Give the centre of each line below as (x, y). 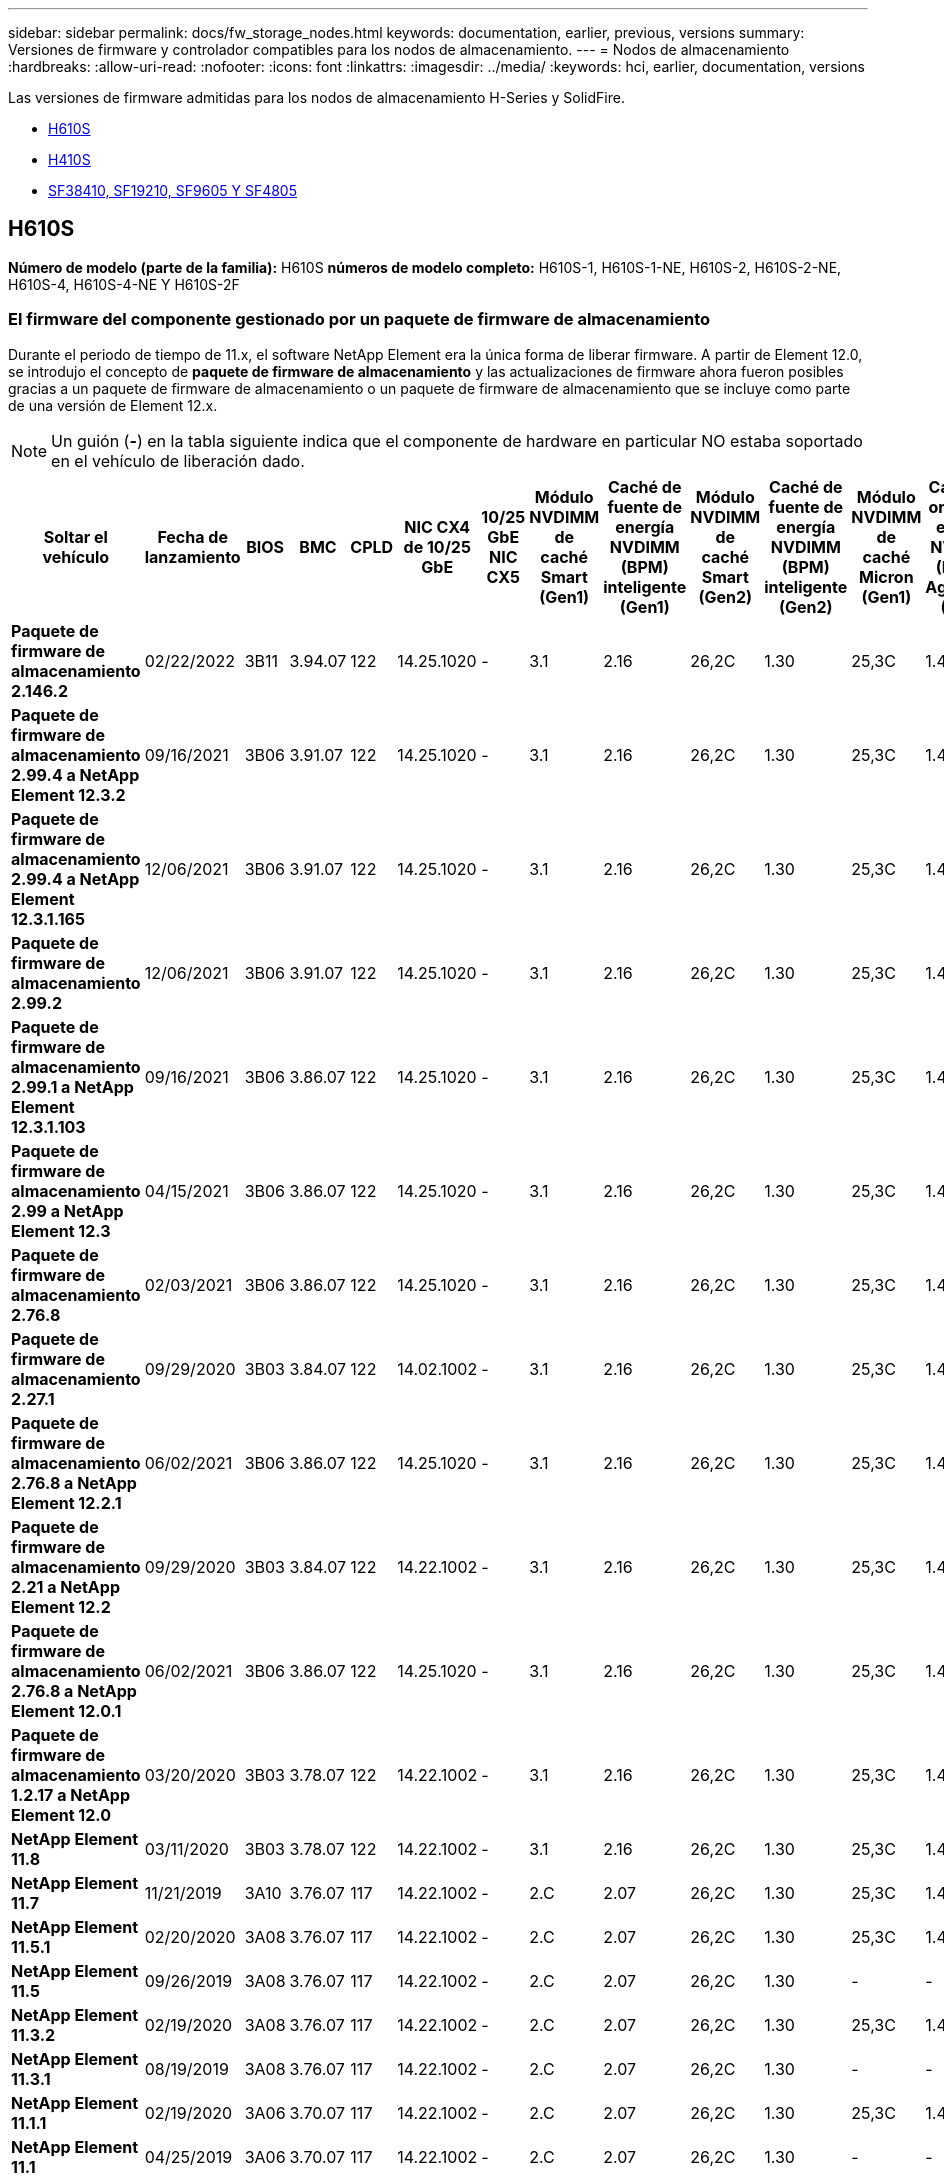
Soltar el (75, 536)
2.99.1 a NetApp (72, 1086)
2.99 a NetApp (67, 1210)
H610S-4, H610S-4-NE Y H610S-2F (124, 284)
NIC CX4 (437, 526)
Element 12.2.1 (66, 1502)
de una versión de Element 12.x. (113, 405)
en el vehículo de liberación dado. (178, 460)
